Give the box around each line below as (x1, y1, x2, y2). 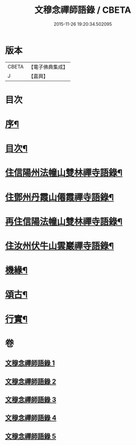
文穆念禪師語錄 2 (5, 377, 57, 385)
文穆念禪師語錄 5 (5, 432, 57, 441)
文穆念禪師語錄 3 (5, 395, 57, 404)
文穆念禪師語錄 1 (5, 359, 55, 367)
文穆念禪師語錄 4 (5, 414, 57, 422)
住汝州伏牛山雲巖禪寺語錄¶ (5, 241, 114, 252)
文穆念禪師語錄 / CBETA (34, 4, 132, 16)
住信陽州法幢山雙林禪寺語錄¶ (5, 167, 123, 179)
